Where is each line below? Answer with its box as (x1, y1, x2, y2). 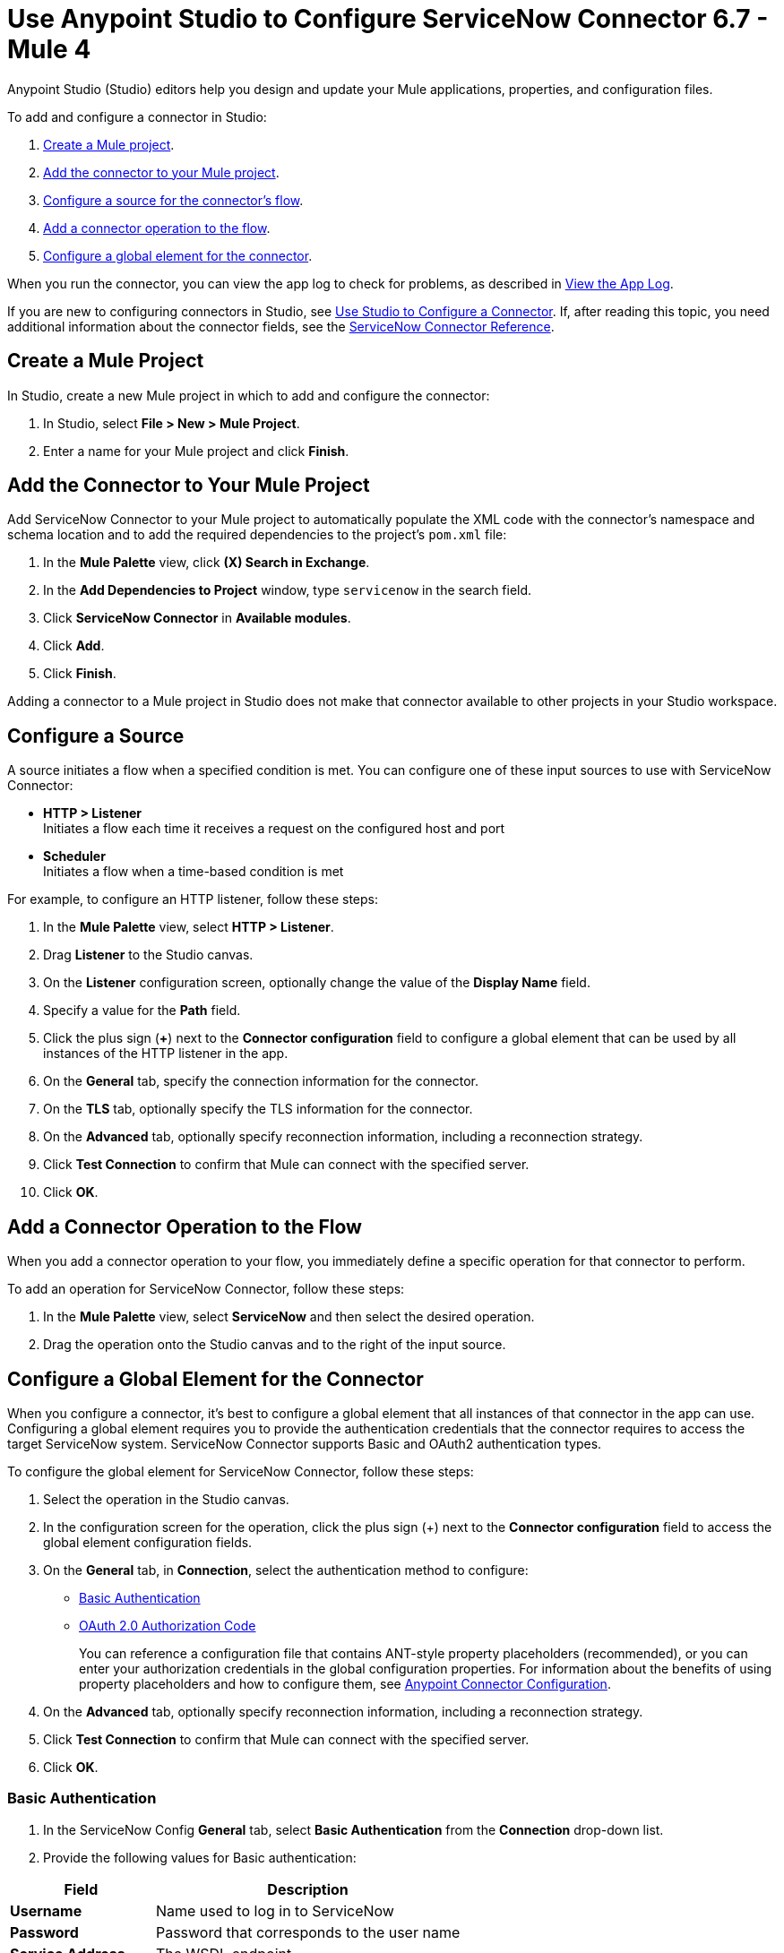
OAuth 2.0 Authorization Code (79, 1617, 256, 1633)
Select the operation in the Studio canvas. (43, 1491, 289, 1507)
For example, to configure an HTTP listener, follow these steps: (7, 891, 379, 908)
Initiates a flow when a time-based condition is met (43, 864, 344, 880)
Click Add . (43, 638, 105, 654)
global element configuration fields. (43, 1534, 253, 1550)
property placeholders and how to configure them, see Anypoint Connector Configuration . (79, 1675, 611, 1691)
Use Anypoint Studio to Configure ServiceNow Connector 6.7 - (7, 4, 769, 34)
